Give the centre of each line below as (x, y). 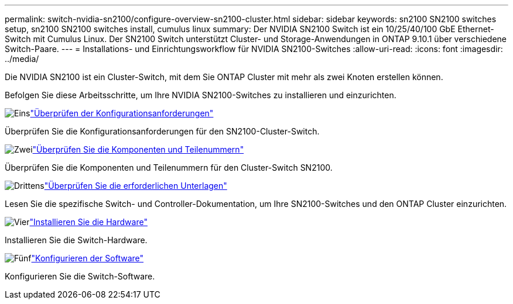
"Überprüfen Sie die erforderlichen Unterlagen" (136, 186)
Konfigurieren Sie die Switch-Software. (80, 276)
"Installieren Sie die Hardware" (88, 222)
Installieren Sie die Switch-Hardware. (76, 240)
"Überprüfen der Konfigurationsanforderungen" (122, 113)
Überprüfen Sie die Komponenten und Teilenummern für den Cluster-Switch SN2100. (169, 167)
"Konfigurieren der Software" (88, 258)
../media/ (22, 59)
